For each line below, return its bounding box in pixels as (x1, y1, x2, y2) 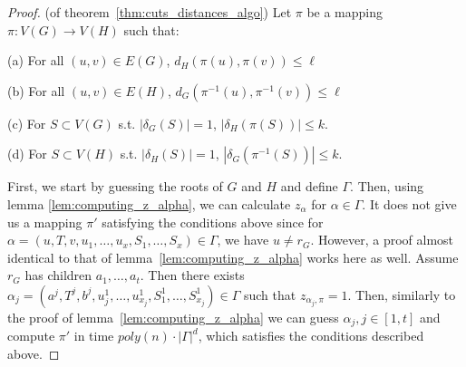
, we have (217, 230, 269, 249)
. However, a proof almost (310, 230, 454, 249)
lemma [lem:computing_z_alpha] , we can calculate (7, 194, 291, 213)
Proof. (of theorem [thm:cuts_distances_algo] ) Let (7, 3, 292, 21)
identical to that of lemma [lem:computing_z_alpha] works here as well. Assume (7, 247, 459, 266)
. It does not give (362, 194, 457, 213)
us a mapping (7, 212, 83, 231)
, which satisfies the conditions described (198, 326, 424, 345)
